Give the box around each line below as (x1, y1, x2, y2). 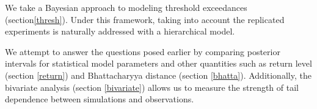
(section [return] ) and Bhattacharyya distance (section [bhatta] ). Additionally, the (5, 68, 312, 81)
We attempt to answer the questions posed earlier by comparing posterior (5, 45, 280, 58)
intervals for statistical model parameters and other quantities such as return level (5, 57, 312, 70)
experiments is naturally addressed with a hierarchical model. (5, 25, 235, 38)
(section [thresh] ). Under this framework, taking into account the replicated (5, 13, 285, 25)
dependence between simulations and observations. (5, 93, 194, 105)
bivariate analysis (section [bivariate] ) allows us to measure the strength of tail (5, 81, 299, 93)
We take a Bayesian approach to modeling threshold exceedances (5, 1, 247, 13)
